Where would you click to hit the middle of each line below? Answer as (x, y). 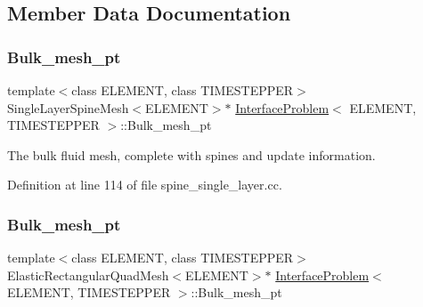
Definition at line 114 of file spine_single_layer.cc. (145, 185)
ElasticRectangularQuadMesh (88, 275)
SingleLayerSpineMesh (68, 107)
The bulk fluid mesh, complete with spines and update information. (191, 154)
